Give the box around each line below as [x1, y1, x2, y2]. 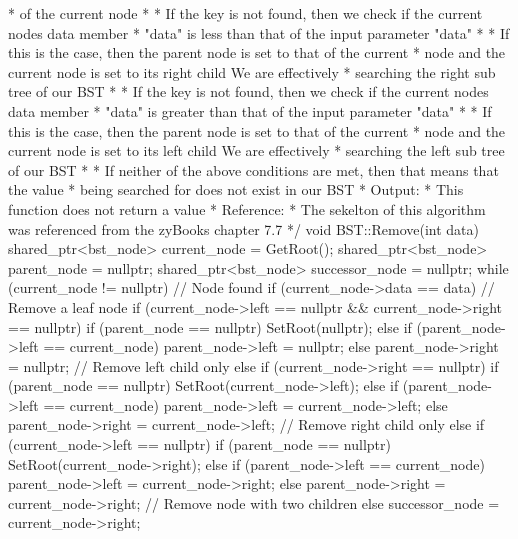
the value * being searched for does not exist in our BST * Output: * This [8, 179, 464, 200]
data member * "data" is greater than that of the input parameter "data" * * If [8, 100, 492, 121]
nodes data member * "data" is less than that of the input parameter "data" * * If [8, 22, 510, 43]
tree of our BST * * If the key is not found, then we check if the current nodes [8, 81, 489, 102]
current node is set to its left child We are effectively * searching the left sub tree [8, 140, 505, 161]
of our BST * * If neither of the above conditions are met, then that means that [8, 159, 499, 180]
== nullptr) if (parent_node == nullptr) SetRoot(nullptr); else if [8, 316, 412, 337]
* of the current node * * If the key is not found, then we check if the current [8, 3, 483, 23]
